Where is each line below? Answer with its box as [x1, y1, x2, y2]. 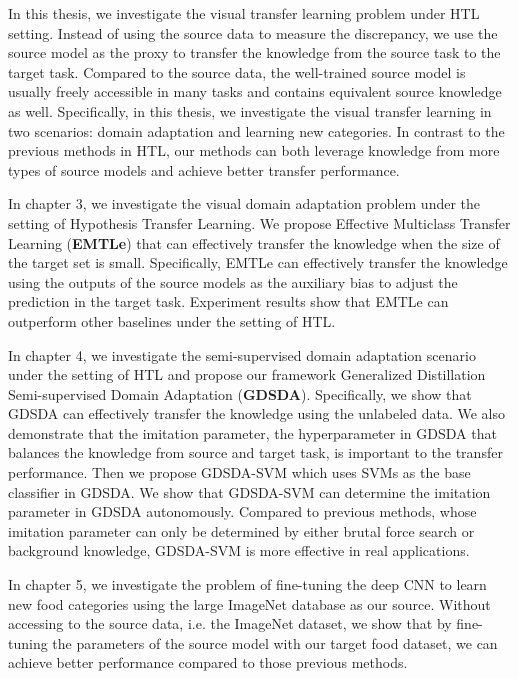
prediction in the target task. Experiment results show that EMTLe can [8, 291, 449, 312]
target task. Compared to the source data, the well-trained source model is [8, 61, 466, 82]
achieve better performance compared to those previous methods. [8, 652, 408, 673]
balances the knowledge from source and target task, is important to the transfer [8, 442, 503, 463]
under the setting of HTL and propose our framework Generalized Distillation [8, 364, 486, 385]
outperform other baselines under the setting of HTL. [8, 310, 336, 331]
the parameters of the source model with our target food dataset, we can [52, 632, 498, 653]
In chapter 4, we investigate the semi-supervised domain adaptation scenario [8, 344, 476, 365]
